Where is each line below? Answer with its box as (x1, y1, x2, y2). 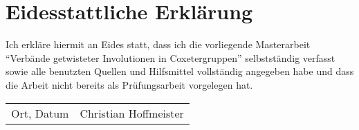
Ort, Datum (11, 105, 69, 121)
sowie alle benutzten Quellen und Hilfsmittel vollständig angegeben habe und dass (6, 64, 354, 78)
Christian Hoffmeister (80, 105, 184, 121)
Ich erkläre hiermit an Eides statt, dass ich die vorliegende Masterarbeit (6, 37, 311, 52)
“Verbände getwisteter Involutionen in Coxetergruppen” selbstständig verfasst (6, 50, 335, 65)
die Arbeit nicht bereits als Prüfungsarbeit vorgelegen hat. (6, 77, 253, 91)
